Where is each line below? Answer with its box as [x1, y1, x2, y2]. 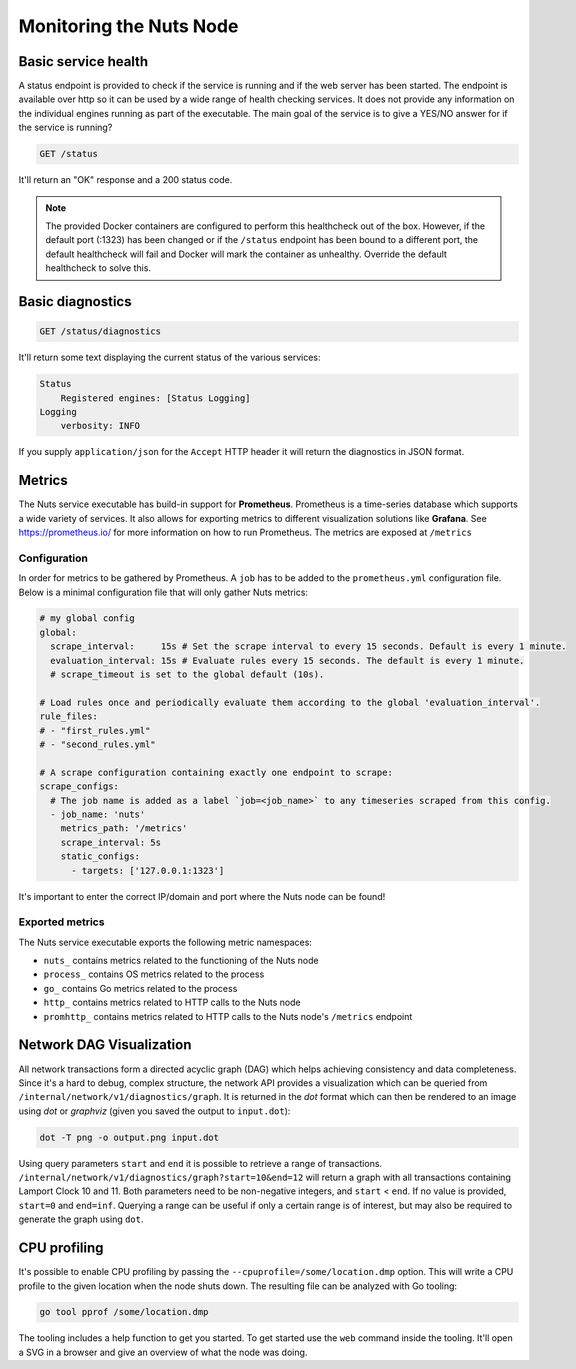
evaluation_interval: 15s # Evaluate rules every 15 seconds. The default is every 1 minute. [50, 655, 525, 666]
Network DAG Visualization [18, 1036, 192, 1054]
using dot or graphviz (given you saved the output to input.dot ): [18, 1105, 291, 1117]
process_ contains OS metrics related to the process [43, 968, 265, 980]
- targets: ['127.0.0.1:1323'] [71, 865, 225, 876]
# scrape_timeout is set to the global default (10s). [50, 669, 325, 680]
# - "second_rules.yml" [39, 739, 157, 750]
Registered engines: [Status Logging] [60, 392, 251, 404]
